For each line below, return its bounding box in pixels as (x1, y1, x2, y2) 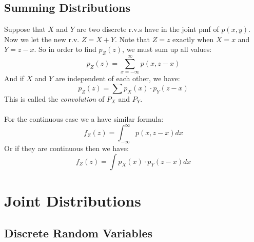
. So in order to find (34, 44, 96, 54)
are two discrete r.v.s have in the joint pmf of (76, 24, 219, 34)
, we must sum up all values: (122, 44, 212, 54)
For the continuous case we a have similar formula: (4, 114, 164, 124)
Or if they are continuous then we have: (4, 143, 129, 154)
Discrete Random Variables (4, 225, 153, 241)
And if (4, 73, 24, 84)
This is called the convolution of (4, 93, 105, 104)
